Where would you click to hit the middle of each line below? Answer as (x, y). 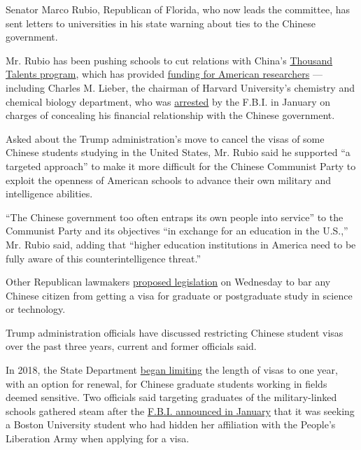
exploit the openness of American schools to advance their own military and (169, 180)
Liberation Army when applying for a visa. (98, 438)
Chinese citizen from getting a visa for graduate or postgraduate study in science (179, 295)
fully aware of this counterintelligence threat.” (104, 258)
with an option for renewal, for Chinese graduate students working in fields (167, 383)
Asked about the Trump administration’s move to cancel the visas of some (165, 138)
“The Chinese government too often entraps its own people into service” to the (175, 217)
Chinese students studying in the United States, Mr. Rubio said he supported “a (178, 152)
